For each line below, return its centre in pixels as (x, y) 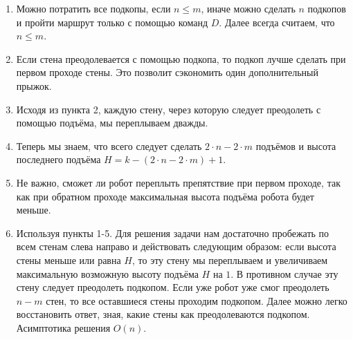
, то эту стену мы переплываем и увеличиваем (230, 259)
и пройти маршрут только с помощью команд (112, 22)
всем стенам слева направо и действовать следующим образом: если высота (176, 246)
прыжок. (34, 85)
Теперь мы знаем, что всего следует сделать (109, 145)
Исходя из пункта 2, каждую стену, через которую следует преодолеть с (169, 109)
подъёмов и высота (296, 145)
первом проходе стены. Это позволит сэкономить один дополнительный (168, 72)
